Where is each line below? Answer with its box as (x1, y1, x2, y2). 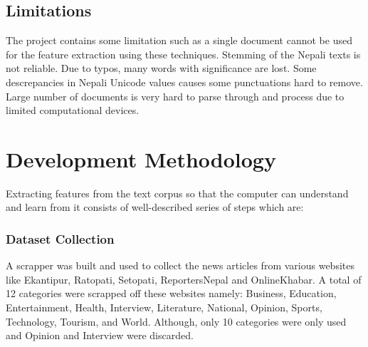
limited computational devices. (6, 103, 140, 118)
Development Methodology (6, 144, 276, 173)
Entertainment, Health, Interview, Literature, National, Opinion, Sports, (6, 300, 322, 315)
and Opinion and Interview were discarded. (6, 328, 194, 343)
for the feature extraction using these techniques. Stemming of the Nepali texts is (6, 46, 361, 61)
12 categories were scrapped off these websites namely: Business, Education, (6, 286, 337, 301)
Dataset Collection (6, 230, 115, 247)
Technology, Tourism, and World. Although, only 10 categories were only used (6, 314, 347, 328)
